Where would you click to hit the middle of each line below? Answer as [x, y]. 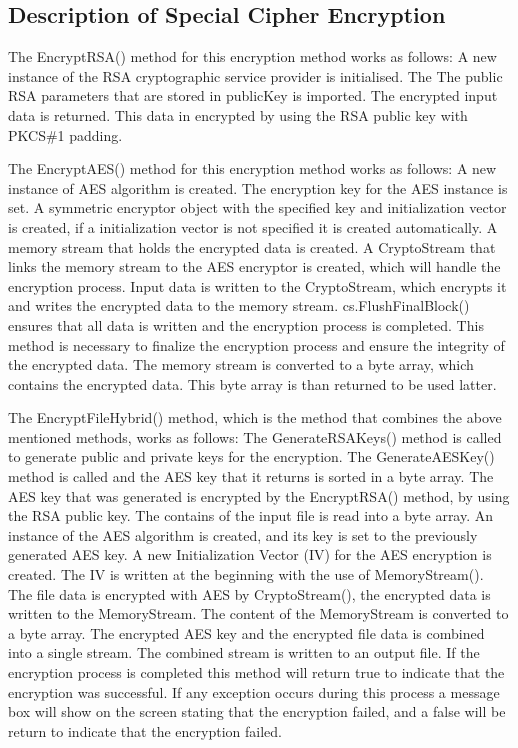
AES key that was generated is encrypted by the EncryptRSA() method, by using [259, 495]
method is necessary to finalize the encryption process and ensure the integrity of [256, 344]
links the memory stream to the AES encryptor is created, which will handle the [254, 266]
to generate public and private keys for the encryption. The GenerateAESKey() [251, 456]
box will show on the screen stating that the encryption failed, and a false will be [257, 711]
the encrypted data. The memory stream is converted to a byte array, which [241, 364]
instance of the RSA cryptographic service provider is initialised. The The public [255, 75]
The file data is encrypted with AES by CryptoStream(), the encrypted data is [249, 593]
